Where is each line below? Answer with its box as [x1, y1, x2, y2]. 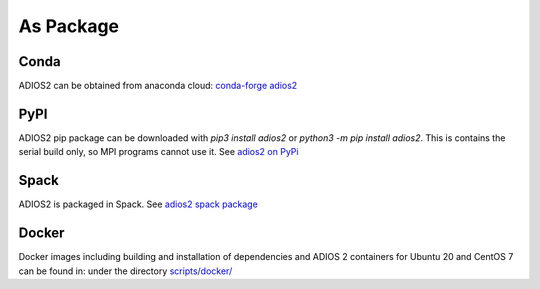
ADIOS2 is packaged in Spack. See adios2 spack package [18, 198, 259, 210]
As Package [18, 15, 120, 37]
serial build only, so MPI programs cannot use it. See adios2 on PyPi [18, 146, 299, 158]
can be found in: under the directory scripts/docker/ [18, 265, 233, 277]
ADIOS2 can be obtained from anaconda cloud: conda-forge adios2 [18, 80, 298, 92]
